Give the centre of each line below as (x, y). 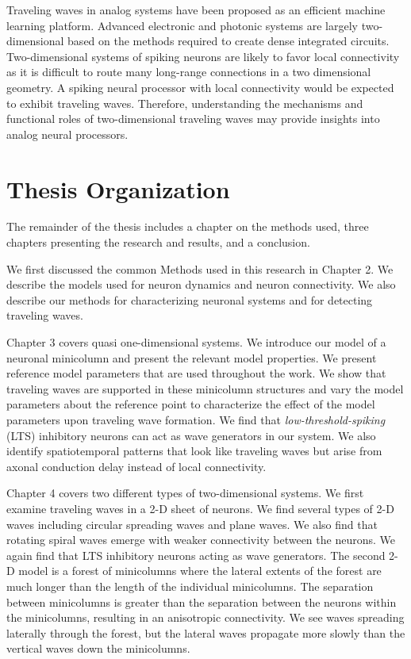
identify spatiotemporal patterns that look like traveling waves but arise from (194, 451)
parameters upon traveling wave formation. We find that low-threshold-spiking (196, 420)
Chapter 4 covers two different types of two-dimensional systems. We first (185, 493)
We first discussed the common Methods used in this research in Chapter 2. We (200, 268)
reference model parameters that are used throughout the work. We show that (196, 373)
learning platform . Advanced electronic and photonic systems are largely (182, 25)
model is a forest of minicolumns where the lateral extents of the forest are (200, 571)
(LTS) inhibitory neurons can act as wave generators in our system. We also (191, 435)
